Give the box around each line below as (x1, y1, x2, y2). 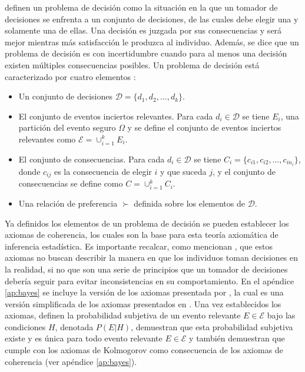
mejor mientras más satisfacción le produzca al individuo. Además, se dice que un (5, 35, 299, 48)
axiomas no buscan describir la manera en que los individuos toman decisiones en (5, 251, 299, 264)
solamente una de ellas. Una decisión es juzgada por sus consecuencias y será (5, 24, 282, 36)
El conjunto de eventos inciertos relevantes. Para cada (18, 109, 213, 122)
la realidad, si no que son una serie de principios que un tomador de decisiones (5, 263, 288, 275)
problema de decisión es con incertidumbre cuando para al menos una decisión (5, 47, 287, 59)
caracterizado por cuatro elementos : (5, 70, 136, 82)
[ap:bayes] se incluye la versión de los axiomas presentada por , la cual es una (5, 286, 284, 298)
